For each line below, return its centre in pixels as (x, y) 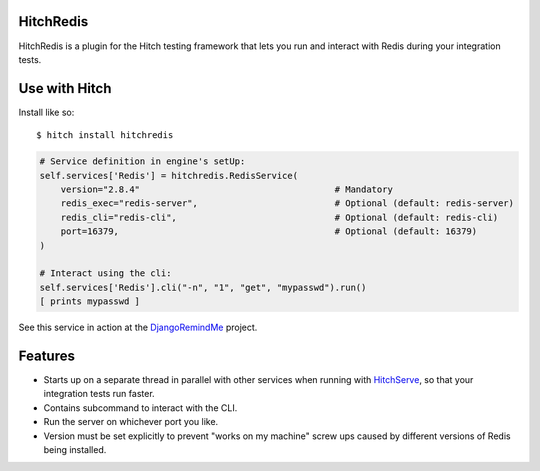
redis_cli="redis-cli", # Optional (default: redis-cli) (279, 217)
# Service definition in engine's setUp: (142, 161)
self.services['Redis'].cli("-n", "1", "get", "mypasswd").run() (203, 287)
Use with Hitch (65, 88)
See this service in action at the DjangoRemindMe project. (138, 327)
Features (46, 355)
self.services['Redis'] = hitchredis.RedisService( (169, 175)
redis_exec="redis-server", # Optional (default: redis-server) (287, 203)
